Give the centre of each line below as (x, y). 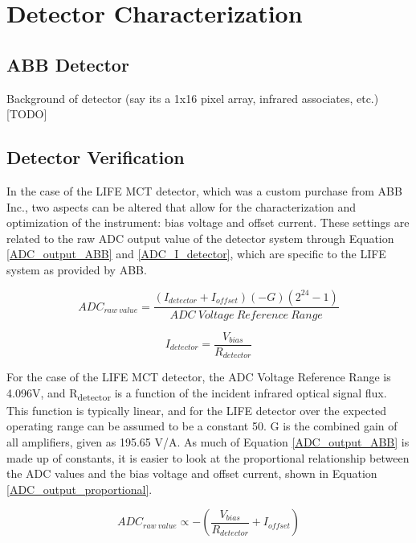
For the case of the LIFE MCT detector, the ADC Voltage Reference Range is (199, 377)
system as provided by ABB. (77, 269)
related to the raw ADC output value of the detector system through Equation (200, 238)
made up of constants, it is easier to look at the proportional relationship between (208, 457)
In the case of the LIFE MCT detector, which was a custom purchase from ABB (204, 190)
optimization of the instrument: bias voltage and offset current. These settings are (208, 222)
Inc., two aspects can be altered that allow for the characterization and (181, 206)
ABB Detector (68, 64)
